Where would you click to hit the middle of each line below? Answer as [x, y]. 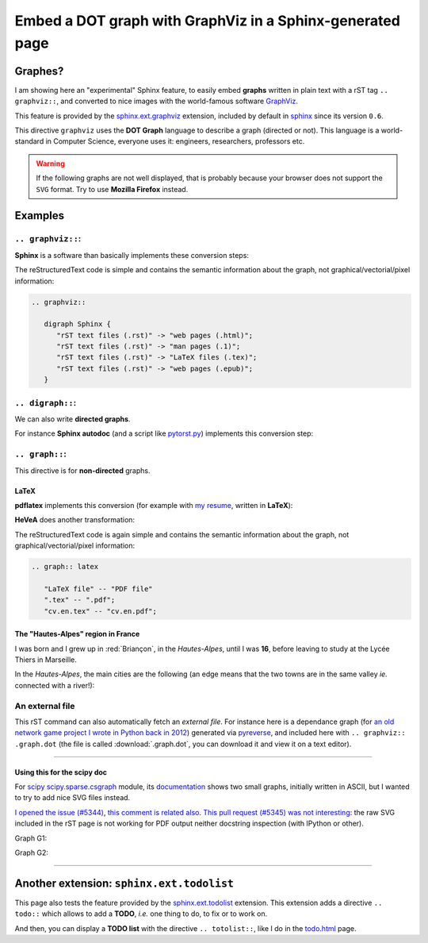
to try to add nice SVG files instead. [73, 798]
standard [29, 141]
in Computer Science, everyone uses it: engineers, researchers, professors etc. [175, 141]
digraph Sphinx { [77, 324]
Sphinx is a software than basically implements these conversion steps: [132, 255]
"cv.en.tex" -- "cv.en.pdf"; [101, 611]
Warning [50, 164]
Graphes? [39, 71]
